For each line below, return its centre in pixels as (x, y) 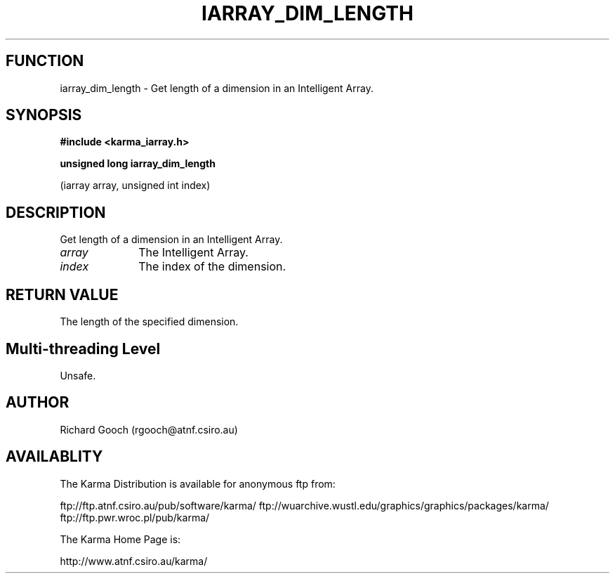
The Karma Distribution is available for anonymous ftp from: (198, 483)
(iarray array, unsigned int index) (135, 186)
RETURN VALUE (62, 294)
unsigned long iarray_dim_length (138, 164)
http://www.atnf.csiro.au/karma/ (134, 561)
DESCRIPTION (56, 212)
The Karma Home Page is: (120, 539)
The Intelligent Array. (193, 253)
